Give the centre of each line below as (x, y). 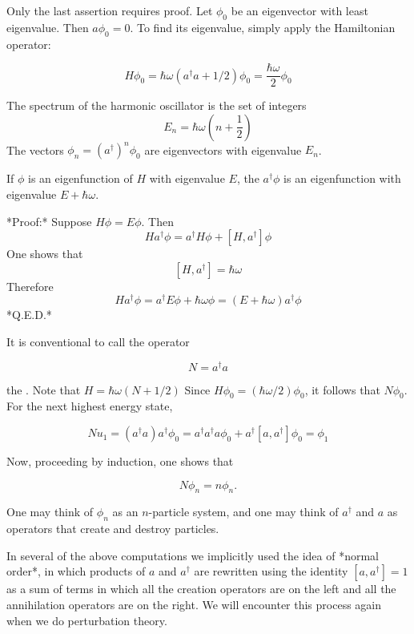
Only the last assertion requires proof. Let (110, 10)
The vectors (35, 149)
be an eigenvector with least (299, 10)
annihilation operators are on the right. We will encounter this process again (194, 605)
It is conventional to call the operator (98, 341)
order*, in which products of (76, 571)
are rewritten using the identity (271, 571)
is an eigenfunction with (342, 178)
